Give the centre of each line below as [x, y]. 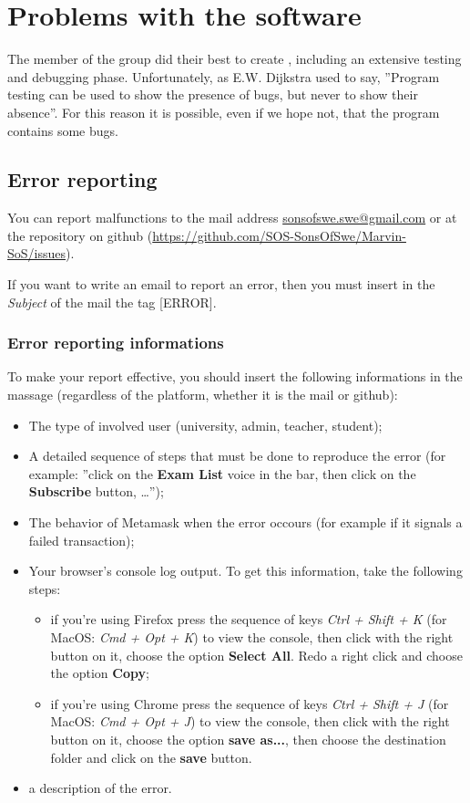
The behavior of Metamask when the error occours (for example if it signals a [245, 522]
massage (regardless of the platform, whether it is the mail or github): [203, 395]
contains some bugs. [63, 130]
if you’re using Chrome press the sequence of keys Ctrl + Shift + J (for [250, 703]
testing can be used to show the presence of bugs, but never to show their [213, 94]
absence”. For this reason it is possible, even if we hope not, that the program [224, 112]
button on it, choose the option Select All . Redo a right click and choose [256, 655]
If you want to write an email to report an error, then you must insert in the [221, 284]
